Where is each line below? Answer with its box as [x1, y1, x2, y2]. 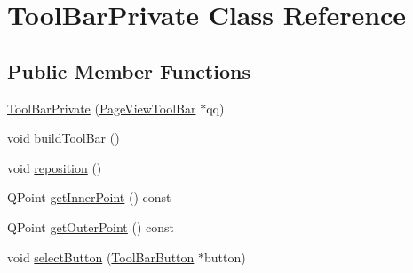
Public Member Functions [7, 57, 250, 84]
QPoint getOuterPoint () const [7, 217, 174, 236]
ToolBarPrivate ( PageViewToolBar [7, 98, 196, 117]
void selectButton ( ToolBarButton [7, 247, 195, 266]
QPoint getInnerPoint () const [7, 188, 171, 207]
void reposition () [7, 158, 102, 176]
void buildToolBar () [7, 129, 120, 147]
